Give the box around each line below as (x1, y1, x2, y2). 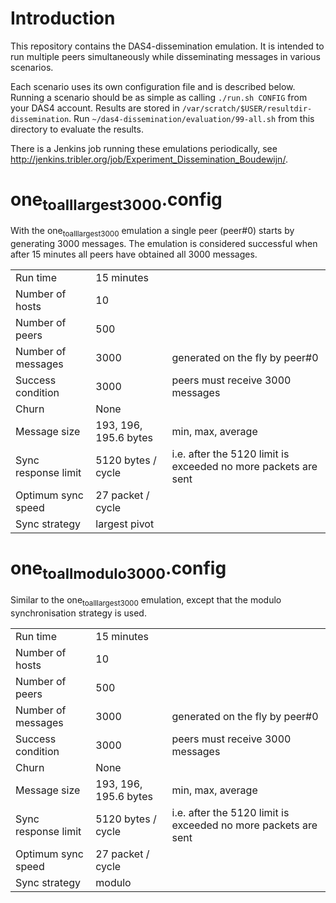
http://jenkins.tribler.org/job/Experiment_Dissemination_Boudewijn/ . (10, 153, 288, 165)
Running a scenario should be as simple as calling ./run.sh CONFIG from (10, 91, 308, 103)
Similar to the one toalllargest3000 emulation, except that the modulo (10, 593, 282, 608)
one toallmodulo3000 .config (10, 557, 227, 584)
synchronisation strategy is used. (10, 607, 147, 619)
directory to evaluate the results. (10, 123, 144, 135)
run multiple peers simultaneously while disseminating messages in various (10, 50, 321, 62)
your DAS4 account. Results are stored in (10, 102, 180, 114)
